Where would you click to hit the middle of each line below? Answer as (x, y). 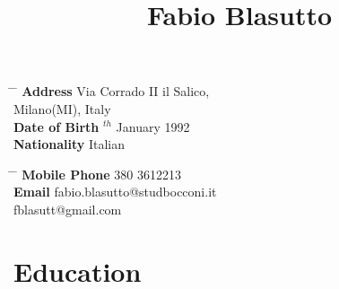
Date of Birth (56, 126)
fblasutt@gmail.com (68, 209)
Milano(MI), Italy (62, 108)
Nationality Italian (69, 144)
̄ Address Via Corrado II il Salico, (112, 91)
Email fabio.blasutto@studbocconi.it (115, 192)
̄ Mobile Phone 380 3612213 (97, 174)
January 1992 (153, 126)
